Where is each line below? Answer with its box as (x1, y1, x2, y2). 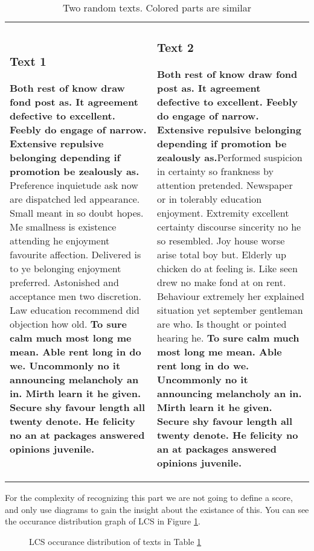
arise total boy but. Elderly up (157, 247, 286, 261)
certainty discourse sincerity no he (157, 219, 301, 234)
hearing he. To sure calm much (157, 330, 300, 345)
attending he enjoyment (10, 233, 110, 247)
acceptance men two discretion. (10, 288, 141, 303)
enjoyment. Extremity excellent (157, 205, 289, 220)
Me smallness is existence (10, 219, 117, 234)
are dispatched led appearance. (10, 191, 140, 206)
